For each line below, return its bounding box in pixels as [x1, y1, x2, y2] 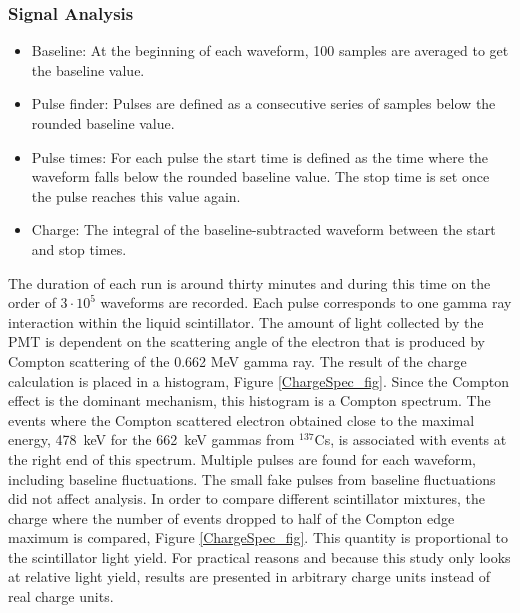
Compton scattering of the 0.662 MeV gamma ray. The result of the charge [8, 350, 467, 371]
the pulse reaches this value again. [31, 185, 241, 206]
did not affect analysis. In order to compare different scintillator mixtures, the [8, 488, 485, 509]
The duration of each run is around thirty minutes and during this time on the [8, 272, 491, 293]
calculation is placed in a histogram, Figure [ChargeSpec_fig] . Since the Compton [8, 370, 509, 391]
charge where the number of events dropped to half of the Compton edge [8, 507, 455, 528]
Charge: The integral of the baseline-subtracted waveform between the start [31, 219, 496, 240]
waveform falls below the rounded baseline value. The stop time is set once [31, 166, 490, 187]
